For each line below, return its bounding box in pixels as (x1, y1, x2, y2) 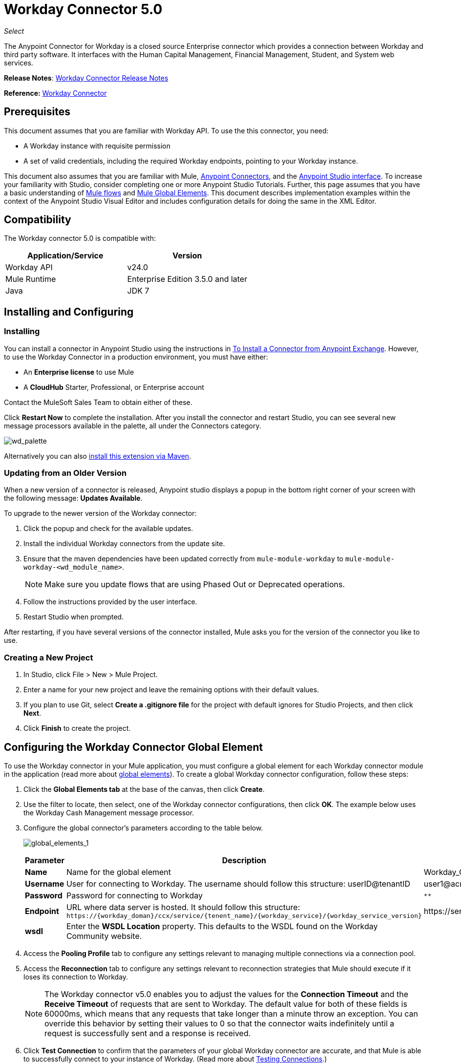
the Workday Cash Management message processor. (23, 809, 194, 817)
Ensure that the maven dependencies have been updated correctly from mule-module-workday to (23, 554, 344, 563)
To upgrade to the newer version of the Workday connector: (4, 509, 197, 518)
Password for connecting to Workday (66, 891, 203, 900)
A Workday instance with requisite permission (23, 141, 171, 150)
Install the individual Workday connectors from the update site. (23, 539, 225, 548)
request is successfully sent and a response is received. (44, 1028, 251, 1038)
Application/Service (27, 251, 104, 261)
